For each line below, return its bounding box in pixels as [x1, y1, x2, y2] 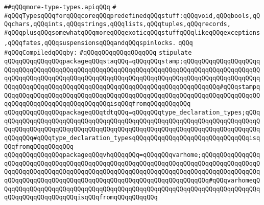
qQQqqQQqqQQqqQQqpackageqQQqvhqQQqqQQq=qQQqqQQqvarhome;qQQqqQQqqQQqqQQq [4, 151, 260, 159]
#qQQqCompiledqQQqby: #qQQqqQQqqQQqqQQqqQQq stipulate [4, 49, 192, 57]
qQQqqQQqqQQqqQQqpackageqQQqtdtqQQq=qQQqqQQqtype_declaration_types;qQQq [4, 108, 260, 116]
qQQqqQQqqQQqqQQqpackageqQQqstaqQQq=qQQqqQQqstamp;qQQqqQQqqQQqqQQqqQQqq [4, 57, 260, 65]
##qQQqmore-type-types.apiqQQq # [4, 4, 116, 11]
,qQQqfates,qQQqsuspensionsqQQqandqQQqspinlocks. [4, 39, 176, 47]
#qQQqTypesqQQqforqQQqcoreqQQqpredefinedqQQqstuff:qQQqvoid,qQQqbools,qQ [4, 12, 260, 19]
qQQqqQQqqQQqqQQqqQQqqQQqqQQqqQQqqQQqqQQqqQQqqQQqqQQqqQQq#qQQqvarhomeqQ [4, 177, 260, 185]
